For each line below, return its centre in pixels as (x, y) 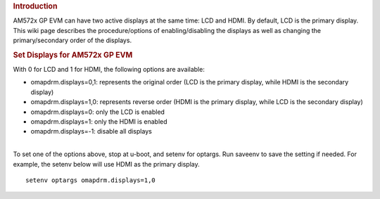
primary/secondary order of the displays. (72, 40)
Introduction (35, 6)
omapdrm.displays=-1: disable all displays (91, 131)
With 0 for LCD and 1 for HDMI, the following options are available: (109, 70)
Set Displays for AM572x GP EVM (73, 55)
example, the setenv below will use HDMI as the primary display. (106, 164)
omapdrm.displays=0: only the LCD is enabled (98, 112)
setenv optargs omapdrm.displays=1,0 (91, 180)
